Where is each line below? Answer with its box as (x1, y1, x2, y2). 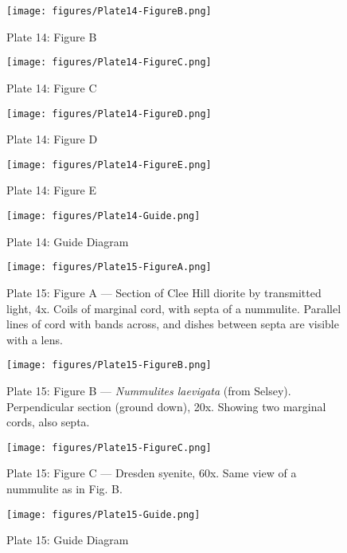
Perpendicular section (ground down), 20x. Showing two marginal (6, 398, 326, 414)
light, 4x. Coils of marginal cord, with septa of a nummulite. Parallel (6, 300, 341, 316)
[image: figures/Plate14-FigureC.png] (6, 57, 212, 69)
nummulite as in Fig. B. (6, 480, 123, 496)
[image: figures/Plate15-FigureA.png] (6, 261, 212, 273)
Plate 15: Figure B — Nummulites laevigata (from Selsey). (6, 382, 291, 398)
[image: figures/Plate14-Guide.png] (6, 210, 201, 222)
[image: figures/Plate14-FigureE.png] (6, 159, 212, 171)
